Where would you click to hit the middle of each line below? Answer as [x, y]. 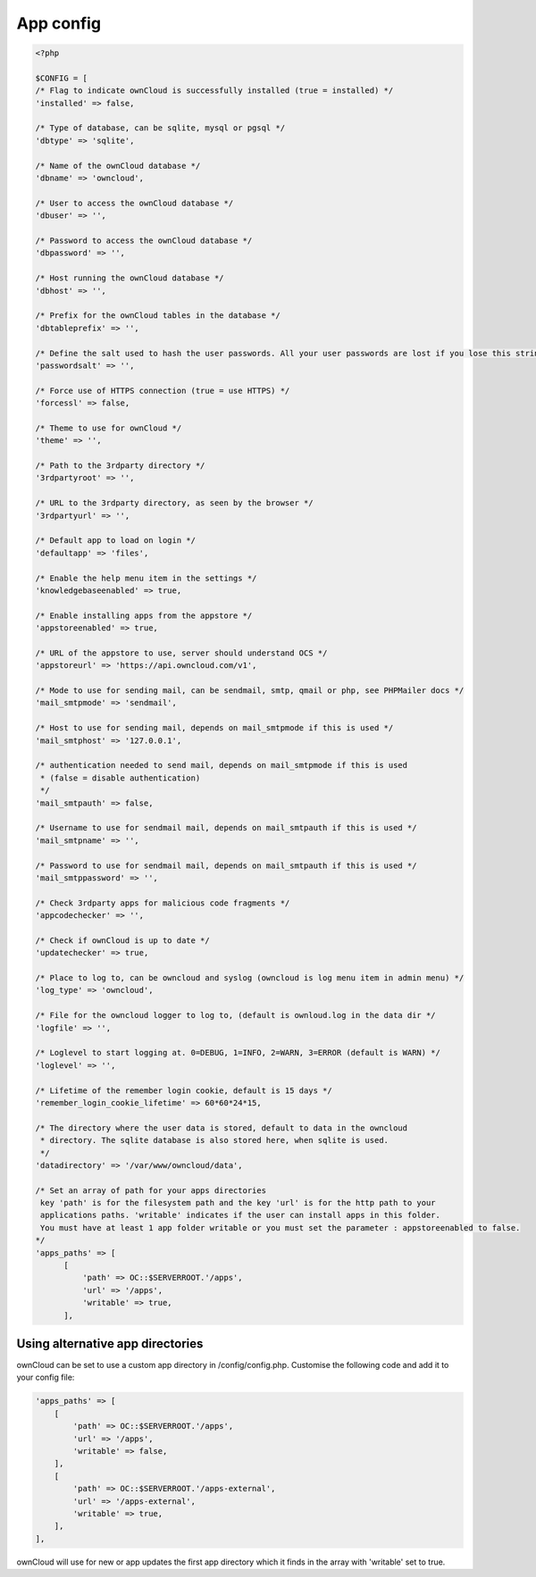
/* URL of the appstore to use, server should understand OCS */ [181, 653]
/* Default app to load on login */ [116, 541]
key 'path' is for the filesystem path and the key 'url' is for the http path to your [239, 1203]
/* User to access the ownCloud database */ [134, 203]
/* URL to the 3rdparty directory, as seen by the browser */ [174, 503]
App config [59, 23]
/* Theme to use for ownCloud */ [109, 428]
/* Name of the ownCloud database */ [118, 166]
